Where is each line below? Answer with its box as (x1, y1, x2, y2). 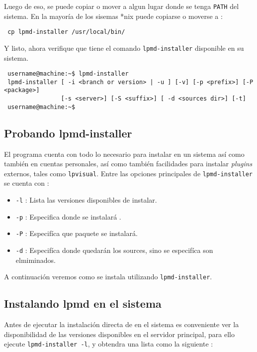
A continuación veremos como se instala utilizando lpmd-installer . (4, 271, 212, 282)
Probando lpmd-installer (4, 125, 132, 140)
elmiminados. (15, 254, 56, 265)
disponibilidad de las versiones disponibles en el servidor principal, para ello (4, 329, 235, 339)
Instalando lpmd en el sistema (4, 296, 162, 311)
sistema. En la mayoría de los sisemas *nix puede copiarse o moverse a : (4, 10, 223, 21)
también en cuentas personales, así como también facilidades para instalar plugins (4, 158, 253, 169)
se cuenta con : (4, 178, 49, 188)
